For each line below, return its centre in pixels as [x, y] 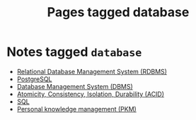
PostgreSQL [34, 79]
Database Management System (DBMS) [75, 86]
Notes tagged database [74, 52]
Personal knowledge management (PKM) [77, 109]
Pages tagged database [118, 12]
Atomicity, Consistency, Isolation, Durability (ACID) [90, 94]
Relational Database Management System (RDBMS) [92, 71]
